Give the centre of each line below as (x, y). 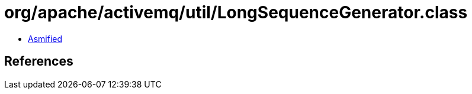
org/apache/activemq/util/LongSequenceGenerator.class (236, 12)
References (39, 61)
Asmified (45, 38)
